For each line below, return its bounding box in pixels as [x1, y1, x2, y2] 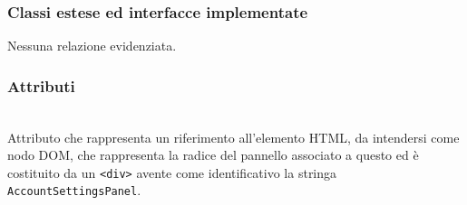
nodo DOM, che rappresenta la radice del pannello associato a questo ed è [7, 145, 419, 164]
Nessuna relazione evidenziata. [7, 36, 177, 55]
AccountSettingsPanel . [7, 181, 141, 200]
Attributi [7, 74, 75, 97]
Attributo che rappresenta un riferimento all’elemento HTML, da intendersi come [7, 127, 460, 146]
